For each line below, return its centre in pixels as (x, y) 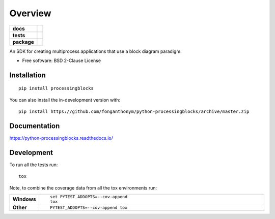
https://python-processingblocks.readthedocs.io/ (61, 138)
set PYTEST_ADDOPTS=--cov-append (89, 197)
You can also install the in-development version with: (65, 100)
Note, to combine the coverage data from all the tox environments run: (83, 187)
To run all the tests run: (34, 165)
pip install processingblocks (56, 88)
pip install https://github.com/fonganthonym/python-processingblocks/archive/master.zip (134, 112)
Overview (30, 13)
